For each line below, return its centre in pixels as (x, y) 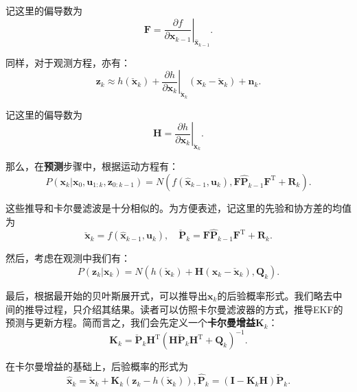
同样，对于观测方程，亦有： (68, 62)
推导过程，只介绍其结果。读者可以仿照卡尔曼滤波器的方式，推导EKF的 (184, 309)
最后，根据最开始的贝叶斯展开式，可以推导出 (106, 295)
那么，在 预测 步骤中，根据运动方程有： (92, 166)
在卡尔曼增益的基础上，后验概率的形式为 (97, 366)
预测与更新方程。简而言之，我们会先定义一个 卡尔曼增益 (130, 322)
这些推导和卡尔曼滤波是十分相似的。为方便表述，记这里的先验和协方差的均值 (178, 207)
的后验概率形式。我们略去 (275, 295)
